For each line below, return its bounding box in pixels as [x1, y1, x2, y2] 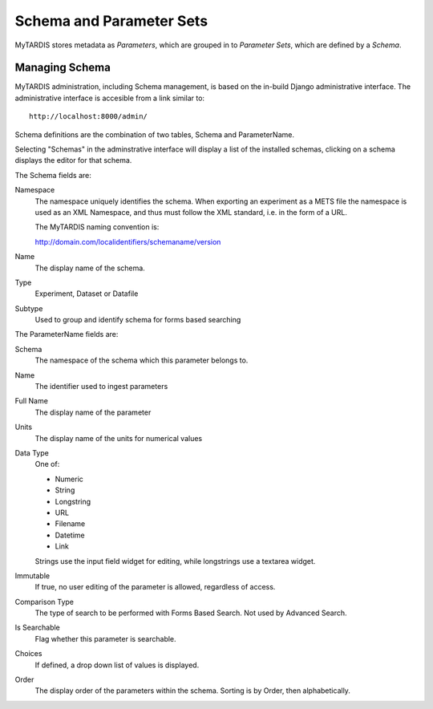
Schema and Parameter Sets [14, 12, 208, 30]
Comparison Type [14, 597, 75, 606]
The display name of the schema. [34, 263, 146, 273]
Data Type [14, 448, 50, 457]
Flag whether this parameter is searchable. [34, 634, 176, 643]
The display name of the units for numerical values [34, 433, 203, 443]
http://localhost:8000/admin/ [29, 112, 148, 121]
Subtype [14, 303, 43, 313]
